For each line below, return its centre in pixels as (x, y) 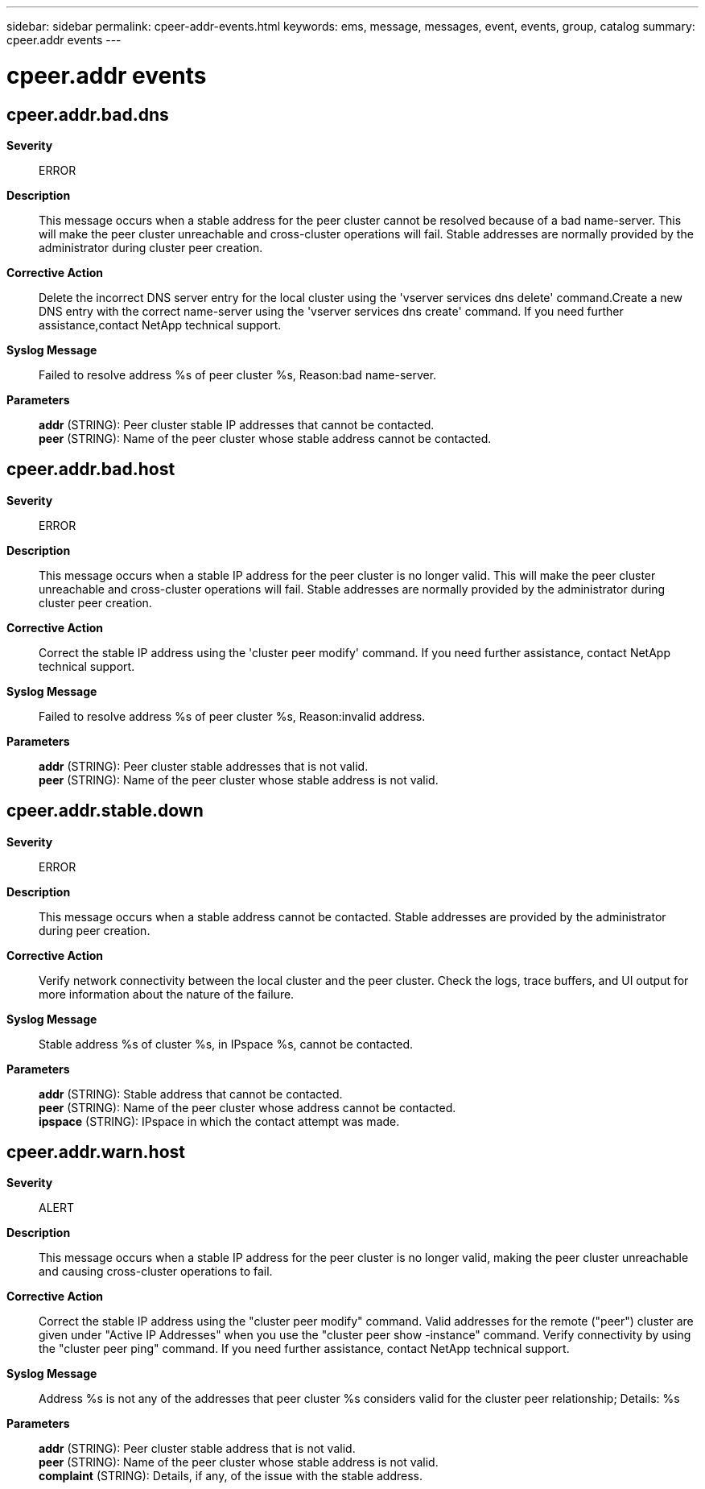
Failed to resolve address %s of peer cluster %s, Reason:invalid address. (232, 716)
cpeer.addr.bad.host (91, 469)
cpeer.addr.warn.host (96, 1152)
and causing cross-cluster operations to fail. (156, 1272)
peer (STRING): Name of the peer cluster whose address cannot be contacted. (247, 1107)
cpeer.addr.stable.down (105, 811)
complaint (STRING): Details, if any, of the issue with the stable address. (231, 1476)
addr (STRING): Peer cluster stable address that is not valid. (197, 1449)
